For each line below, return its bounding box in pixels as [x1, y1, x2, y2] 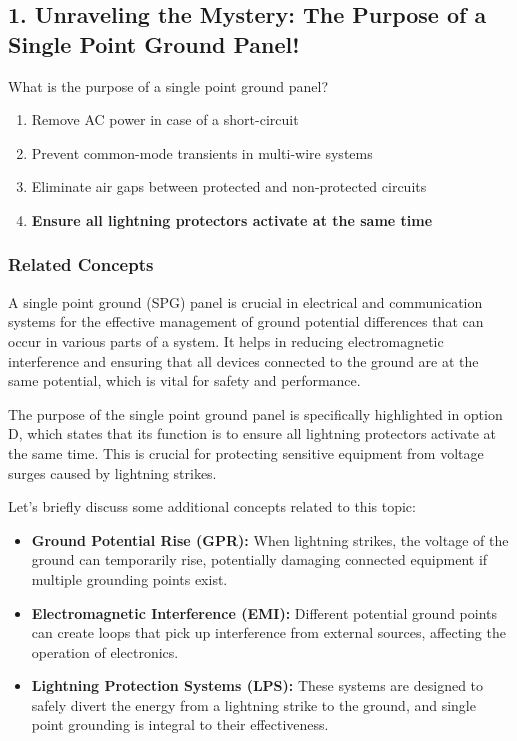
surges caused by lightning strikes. [8, 462, 217, 483]
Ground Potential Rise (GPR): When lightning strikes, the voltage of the [31, 529, 509, 550]
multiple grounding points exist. [31, 568, 228, 589]
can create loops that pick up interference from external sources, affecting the [31, 622, 506, 643]
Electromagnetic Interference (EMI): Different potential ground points [31, 602, 498, 623]
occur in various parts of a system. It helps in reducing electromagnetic [8, 330, 444, 351]
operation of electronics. [31, 641, 179, 662]
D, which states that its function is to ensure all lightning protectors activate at [8, 423, 497, 444]
